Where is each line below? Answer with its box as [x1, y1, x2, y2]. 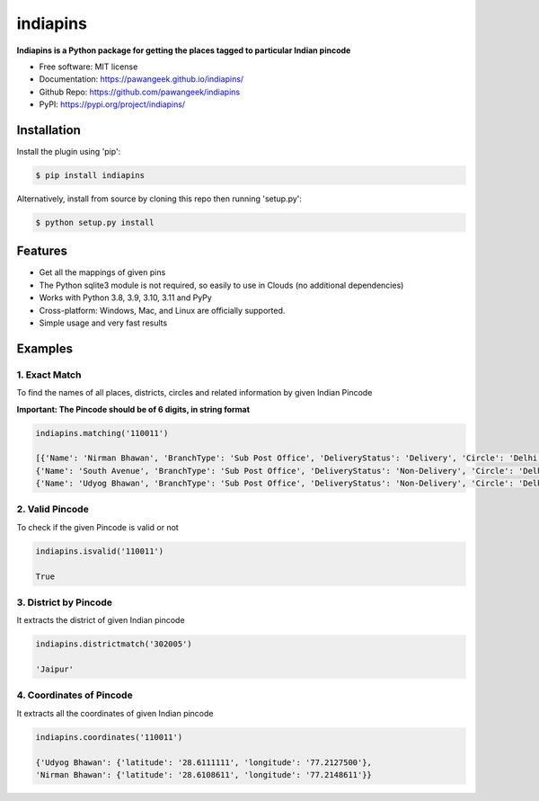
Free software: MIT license [39, 61, 138, 72]
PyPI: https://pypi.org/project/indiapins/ [39, 99, 186, 110]
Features [16, 244, 67, 259]
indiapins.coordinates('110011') [35, 732, 183, 742]
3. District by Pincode [16, 596, 112, 609]
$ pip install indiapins [35, 171, 146, 180]
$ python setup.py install [35, 217, 155, 227]
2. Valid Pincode [16, 503, 89, 516]
